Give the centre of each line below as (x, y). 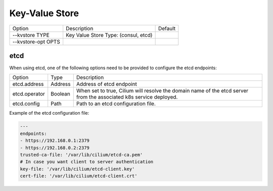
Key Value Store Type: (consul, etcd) (109, 35)
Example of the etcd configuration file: (49, 113)
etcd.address (28, 84)
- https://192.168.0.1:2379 (55, 141)
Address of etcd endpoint (107, 84)
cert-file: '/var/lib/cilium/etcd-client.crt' (79, 176)
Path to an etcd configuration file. (116, 104)
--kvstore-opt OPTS (36, 41)
